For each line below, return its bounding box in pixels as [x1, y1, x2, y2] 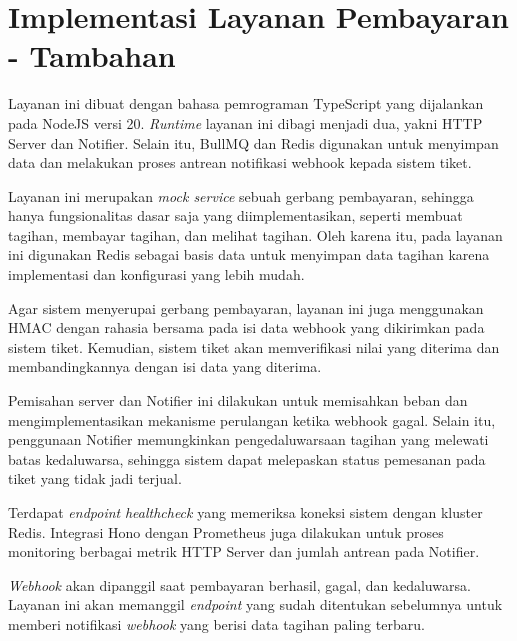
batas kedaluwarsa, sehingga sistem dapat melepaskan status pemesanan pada [8, 448, 486, 469]
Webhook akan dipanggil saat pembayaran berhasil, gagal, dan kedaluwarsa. [8, 574, 471, 595]
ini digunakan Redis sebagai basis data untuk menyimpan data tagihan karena [8, 244, 490, 265]
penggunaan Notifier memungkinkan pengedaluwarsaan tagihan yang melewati [8, 429, 489, 450]
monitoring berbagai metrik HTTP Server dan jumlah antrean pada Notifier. [8, 541, 480, 562]
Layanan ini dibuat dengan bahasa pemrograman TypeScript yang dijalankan [8, 93, 484, 114]
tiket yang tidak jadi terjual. [8, 468, 182, 489]
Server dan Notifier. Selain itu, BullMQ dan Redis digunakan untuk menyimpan [8, 132, 499, 153]
